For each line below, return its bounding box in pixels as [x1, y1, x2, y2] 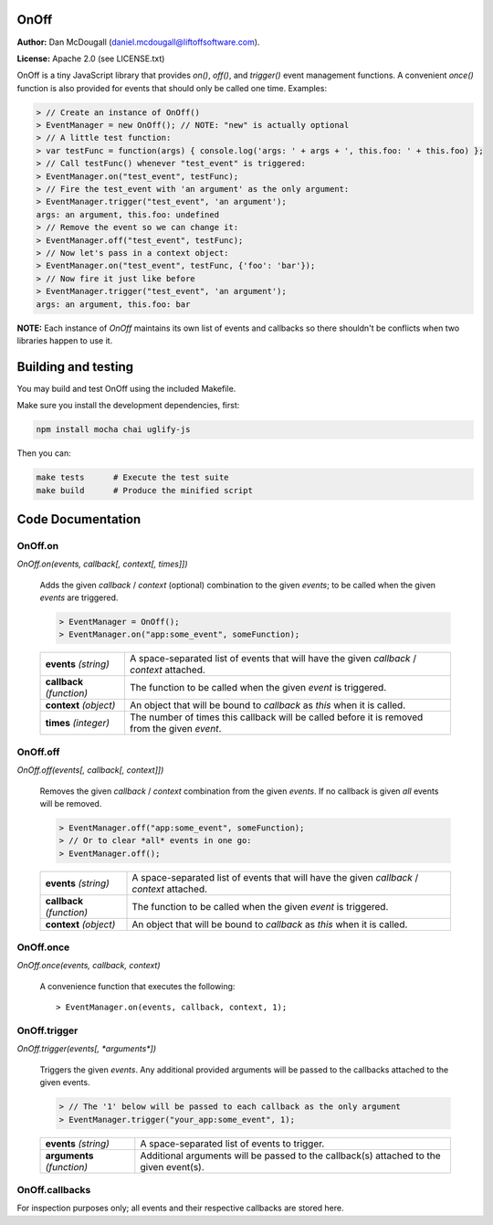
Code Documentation [16, 512, 142, 527]
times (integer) [45, 717, 110, 730]
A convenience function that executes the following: [39, 980, 236, 991]
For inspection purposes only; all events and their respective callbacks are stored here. [16, 1202, 344, 1214]
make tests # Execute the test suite [36, 472, 229, 483]
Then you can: [16, 448, 72, 459]
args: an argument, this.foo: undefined [36, 209, 219, 219]
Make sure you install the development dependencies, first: [16, 400, 240, 411]
